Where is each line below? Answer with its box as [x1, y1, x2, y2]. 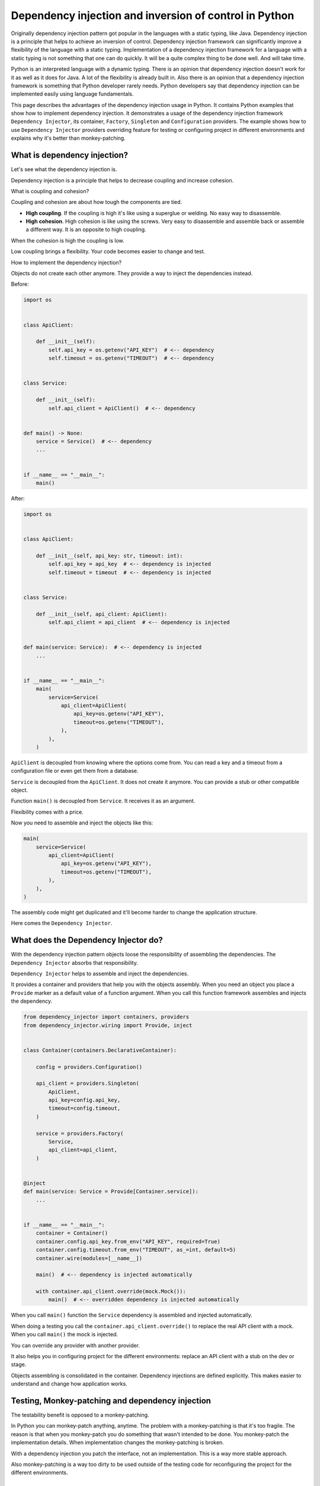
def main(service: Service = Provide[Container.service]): [23, 1188, 199, 1195]
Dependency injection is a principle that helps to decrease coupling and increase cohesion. [11, 177, 234, 184]
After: [11, 495, 25, 502]
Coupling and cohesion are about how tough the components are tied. [11, 199, 183, 206]
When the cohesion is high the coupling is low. [11, 237, 124, 244]
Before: [11, 281, 29, 288]
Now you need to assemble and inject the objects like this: [11, 819, 153, 826]
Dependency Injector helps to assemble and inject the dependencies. [11, 970, 189, 977]
